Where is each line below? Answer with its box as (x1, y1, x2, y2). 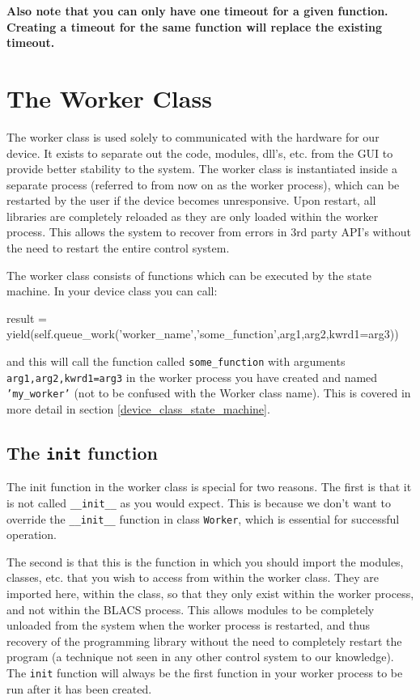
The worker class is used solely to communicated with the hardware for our (6, 128, 380, 145)
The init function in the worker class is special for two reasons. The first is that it (6, 478, 412, 495)
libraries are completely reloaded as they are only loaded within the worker (6, 207, 379, 224)
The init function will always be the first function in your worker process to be (6, 664, 403, 681)
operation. (6, 526, 57, 543)
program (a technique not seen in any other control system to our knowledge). (6, 648, 394, 665)
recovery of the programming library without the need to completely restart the (6, 632, 402, 649)
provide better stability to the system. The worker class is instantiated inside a (6, 160, 397, 177)
